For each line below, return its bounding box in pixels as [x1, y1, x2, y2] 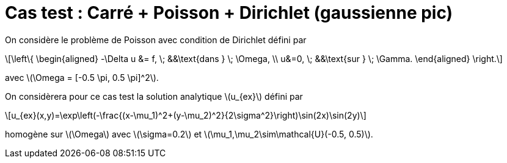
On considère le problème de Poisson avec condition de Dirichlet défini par [5, 34, 307, 45]
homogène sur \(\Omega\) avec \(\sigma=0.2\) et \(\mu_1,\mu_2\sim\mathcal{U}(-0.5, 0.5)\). [5, 128, 373, 139]
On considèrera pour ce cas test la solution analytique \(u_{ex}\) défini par [5, 91, 303, 102]
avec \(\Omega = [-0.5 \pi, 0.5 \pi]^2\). [5, 72, 159, 83]
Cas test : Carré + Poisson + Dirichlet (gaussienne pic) [5, 2, 453, 23]
